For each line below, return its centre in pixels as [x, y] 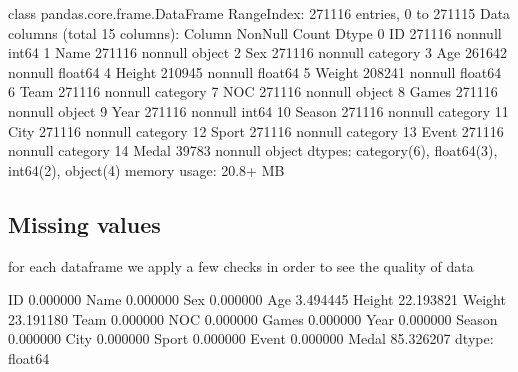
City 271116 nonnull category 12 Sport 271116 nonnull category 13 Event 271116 [256, 130]
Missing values [84, 223]
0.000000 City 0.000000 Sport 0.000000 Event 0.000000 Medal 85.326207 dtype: [251, 338]
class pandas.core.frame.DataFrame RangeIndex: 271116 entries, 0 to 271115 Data [259, 13]
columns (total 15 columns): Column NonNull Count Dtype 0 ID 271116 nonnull [255, 32]
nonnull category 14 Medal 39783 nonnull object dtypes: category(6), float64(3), [253, 150]
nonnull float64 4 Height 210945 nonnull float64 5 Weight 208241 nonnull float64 [255, 71]
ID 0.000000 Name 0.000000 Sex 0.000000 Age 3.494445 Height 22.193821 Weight [257, 299]
